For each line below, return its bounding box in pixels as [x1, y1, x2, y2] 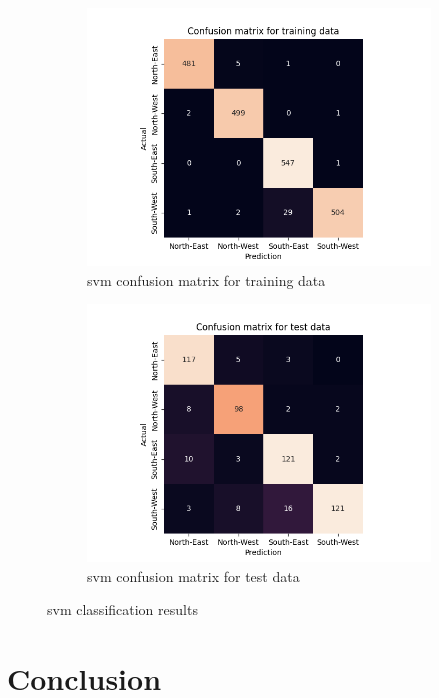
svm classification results [47, 599, 198, 620]
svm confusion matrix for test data [87, 565, 300, 586]
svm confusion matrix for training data [87, 269, 326, 290]
